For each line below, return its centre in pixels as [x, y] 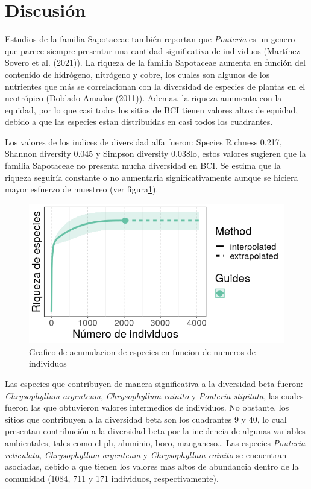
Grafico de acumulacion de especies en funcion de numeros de [143, 351]
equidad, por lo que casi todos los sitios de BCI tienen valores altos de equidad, [152, 109]
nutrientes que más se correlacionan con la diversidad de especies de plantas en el [155, 86]
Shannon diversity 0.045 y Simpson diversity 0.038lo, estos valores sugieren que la [155, 153]
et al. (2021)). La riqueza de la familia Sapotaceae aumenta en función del [168, 62]
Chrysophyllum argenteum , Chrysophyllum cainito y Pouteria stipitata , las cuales [154, 395]
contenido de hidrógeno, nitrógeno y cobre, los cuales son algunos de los [137, 74]
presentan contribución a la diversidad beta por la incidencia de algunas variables [155, 431]
